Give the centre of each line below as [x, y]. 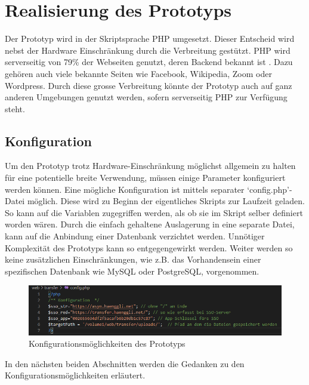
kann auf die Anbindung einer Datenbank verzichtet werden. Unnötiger [135, 236]
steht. [15, 108]
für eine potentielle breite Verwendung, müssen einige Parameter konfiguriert [145, 178]
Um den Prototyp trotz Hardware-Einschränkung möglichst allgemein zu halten [150, 166]
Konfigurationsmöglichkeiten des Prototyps [107, 344]
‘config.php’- [270, 189]
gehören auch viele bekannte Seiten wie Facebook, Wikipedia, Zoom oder [138, 73]
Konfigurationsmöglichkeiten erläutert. [75, 375]
